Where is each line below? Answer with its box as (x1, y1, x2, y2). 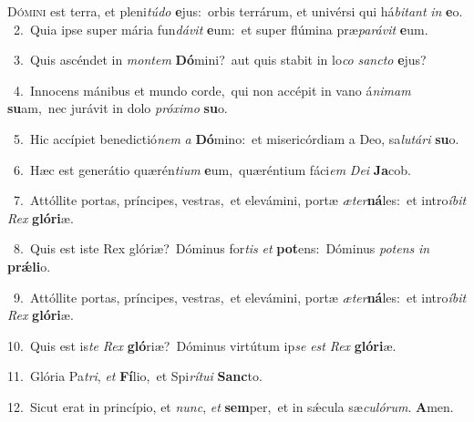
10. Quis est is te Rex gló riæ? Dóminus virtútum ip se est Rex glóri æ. (7, 335, 397, 355)
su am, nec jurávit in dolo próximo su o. (7, 98, 228, 118)
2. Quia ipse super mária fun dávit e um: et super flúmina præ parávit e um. (13, 19, 428, 38)
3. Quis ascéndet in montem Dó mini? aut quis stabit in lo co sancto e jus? (13, 50, 427, 69)
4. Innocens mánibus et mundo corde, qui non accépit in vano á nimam (13, 80, 411, 99)
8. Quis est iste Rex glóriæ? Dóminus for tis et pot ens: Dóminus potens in (13, 239, 430, 258)
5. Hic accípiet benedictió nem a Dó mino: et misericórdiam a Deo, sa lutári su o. (13, 129, 459, 148)
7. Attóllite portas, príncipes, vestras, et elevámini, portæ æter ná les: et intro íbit (13, 190, 467, 210)
